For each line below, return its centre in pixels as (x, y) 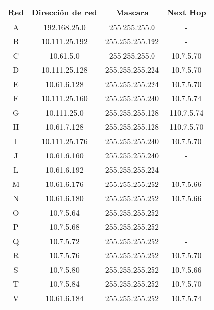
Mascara (132, 12)
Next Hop (186, 12)
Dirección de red (64, 12)
